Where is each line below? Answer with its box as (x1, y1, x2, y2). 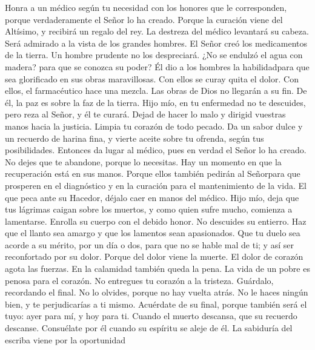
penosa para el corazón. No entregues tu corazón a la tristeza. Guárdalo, (5, 274, 274, 286)
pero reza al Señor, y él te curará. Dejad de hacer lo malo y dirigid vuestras (5, 108, 286, 121)
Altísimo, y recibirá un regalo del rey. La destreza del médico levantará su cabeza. (5, 25, 309, 38)
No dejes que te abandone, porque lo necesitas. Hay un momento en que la (5, 155, 282, 168)
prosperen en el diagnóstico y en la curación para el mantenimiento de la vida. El (5, 179, 307, 191)
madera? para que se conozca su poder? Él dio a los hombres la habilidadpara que (5, 60, 310, 73)
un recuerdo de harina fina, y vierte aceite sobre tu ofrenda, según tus (5, 131, 264, 144)
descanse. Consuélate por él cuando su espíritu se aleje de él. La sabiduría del (5, 322, 293, 334)
